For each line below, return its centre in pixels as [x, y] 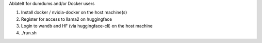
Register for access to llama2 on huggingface [66, 19]
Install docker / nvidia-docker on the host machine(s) [74, 13]
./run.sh [29, 33]
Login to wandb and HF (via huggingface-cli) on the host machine [87, 26]
